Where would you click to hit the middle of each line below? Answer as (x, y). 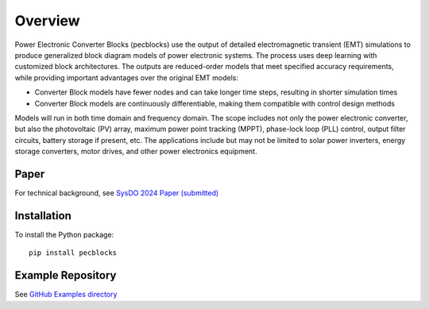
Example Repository (66, 275)
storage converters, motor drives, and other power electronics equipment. (136, 152)
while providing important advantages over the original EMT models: (126, 77)
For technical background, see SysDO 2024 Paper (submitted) (117, 193)
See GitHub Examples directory (66, 295)
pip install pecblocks (73, 253)
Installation (43, 216)
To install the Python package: (64, 234)
